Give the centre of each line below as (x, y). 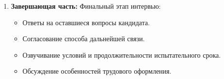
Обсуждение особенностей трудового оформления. (97, 71)
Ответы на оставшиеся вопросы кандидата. (86, 22)
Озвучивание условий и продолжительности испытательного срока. (122, 55)
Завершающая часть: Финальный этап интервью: (86, 6)
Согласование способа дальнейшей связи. (84, 39)
